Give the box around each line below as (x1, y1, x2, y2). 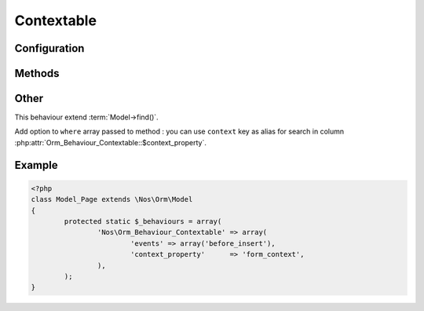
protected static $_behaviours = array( (64, 217, 222, 226)
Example (14, 158, 58, 172)
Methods (14, 67, 60, 80)
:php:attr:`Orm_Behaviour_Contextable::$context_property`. (14, 137, 207, 147)
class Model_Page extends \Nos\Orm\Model (31, 195, 193, 204)
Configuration (14, 42, 85, 55)
